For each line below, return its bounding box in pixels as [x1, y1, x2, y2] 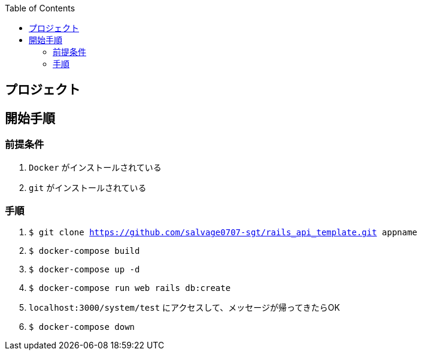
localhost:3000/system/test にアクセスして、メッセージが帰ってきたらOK [29, 302, 340, 313]
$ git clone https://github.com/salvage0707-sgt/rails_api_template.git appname [29, 227, 418, 238]
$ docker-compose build [29, 246, 140, 256]
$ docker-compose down [29, 322, 135, 332]
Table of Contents [5, 3, 75, 13]
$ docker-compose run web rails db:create [29, 283, 231, 293]
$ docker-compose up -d [29, 265, 140, 275]
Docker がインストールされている [29, 162, 162, 172]
